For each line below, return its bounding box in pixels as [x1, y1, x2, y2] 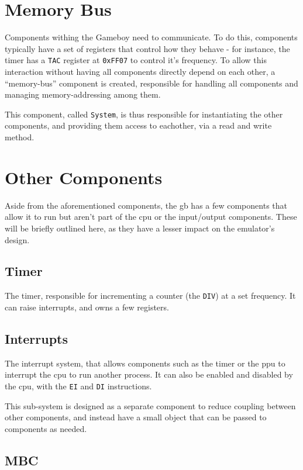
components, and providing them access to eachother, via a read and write [5, 119, 272, 132]
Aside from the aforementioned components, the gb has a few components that [5, 199, 287, 211]
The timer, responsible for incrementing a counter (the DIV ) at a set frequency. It [5, 289, 296, 302]
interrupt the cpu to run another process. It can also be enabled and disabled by [5, 368, 293, 381]
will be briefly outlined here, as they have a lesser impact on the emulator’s [5, 222, 275, 234]
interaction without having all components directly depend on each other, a [5, 65, 276, 77]
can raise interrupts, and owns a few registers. [5, 300, 169, 313]
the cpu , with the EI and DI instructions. [5, 379, 152, 392]
